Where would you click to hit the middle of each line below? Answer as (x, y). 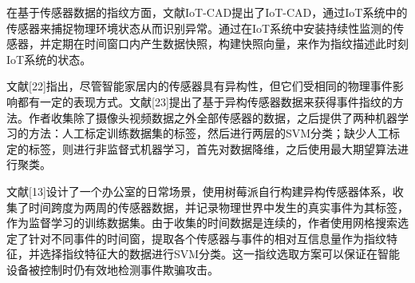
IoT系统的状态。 (49, 59)
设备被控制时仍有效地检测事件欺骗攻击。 (113, 269)
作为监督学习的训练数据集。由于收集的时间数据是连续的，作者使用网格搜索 (202, 223)
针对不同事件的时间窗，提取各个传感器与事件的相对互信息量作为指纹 (207, 238)
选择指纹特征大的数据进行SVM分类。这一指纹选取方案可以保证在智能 (220, 254)
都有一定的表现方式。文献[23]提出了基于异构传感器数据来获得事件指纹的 (205, 101)
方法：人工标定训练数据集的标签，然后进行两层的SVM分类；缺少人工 (209, 133)
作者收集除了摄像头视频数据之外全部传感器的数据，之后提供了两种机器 (213, 117)
